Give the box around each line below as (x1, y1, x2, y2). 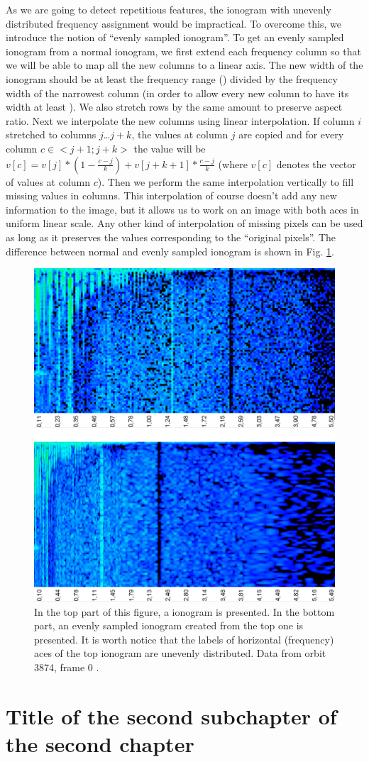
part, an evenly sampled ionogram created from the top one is (34, 618, 304, 633)
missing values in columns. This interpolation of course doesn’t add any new (6, 188, 337, 203)
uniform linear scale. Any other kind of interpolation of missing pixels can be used (6, 216, 363, 231)
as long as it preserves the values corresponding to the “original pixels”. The (6, 229, 336, 244)
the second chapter (6, 729, 194, 758)
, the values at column (131, 127, 228, 142)
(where (218, 156, 248, 171)
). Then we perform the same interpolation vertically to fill (97, 174, 354, 189)
